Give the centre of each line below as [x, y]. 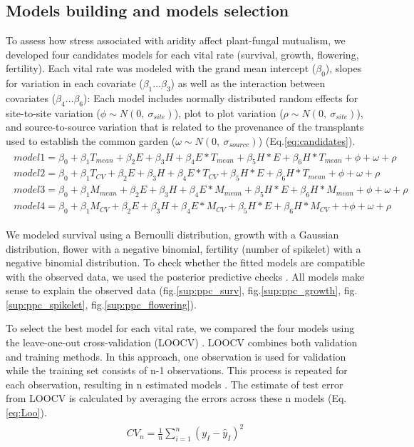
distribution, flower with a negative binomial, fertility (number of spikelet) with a [183, 248]
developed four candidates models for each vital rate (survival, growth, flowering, [182, 54]
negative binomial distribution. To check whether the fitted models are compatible [185, 262]
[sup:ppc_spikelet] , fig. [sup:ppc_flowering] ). [101, 304]
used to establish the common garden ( [91, 140]
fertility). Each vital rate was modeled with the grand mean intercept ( [161, 68]
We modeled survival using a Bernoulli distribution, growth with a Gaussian [172, 234]
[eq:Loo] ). [26, 412]
